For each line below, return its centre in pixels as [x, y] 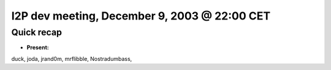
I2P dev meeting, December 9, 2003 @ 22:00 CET [141, 16]
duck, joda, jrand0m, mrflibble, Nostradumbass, [72, 58]
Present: [38, 47]
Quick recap [37, 32]
